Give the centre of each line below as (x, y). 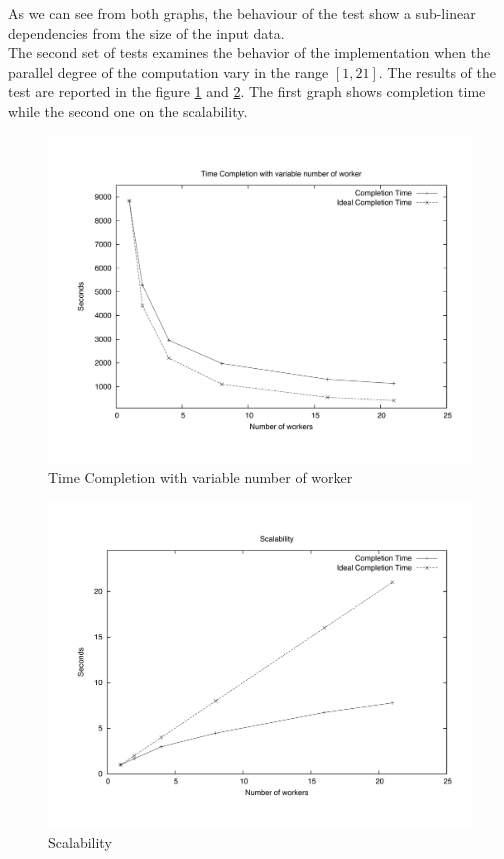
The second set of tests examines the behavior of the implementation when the (249, 52)
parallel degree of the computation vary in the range (168, 71)
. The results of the (437, 71)
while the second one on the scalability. (128, 110)
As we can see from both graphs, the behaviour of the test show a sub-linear (242, 13)
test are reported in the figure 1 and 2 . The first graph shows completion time (247, 91)
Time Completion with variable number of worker (200, 476)
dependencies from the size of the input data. (146, 32)
